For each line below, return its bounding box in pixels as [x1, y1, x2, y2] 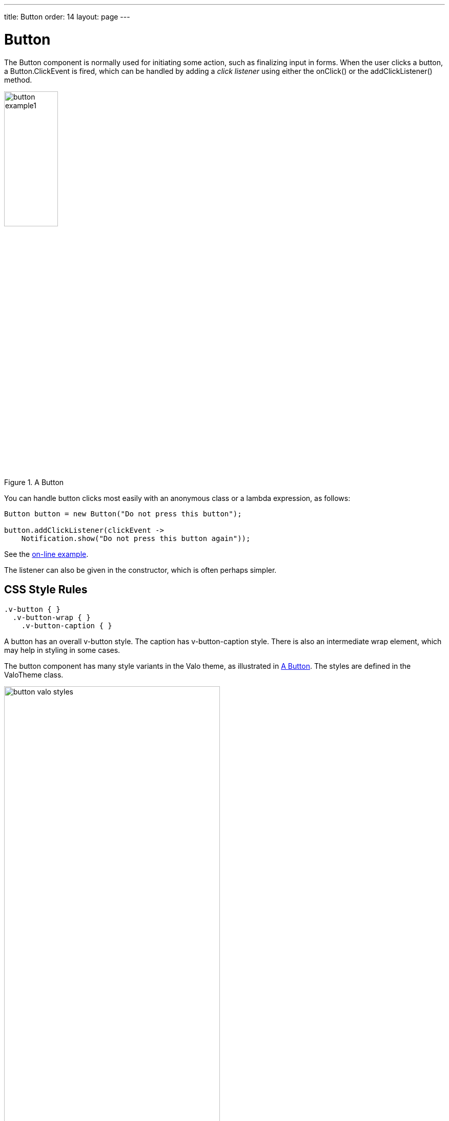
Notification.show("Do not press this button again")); [21, 534, 251, 543]
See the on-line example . [4, 549, 89, 558]
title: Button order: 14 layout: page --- [4, 12, 130, 21]
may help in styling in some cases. [4, 645, 120, 654]
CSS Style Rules [4, 583, 88, 596]
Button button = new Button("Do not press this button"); [4, 509, 242, 518]
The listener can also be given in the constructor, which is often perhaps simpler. [4, 565, 277, 574]
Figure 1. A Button [4, 477, 64, 487]
